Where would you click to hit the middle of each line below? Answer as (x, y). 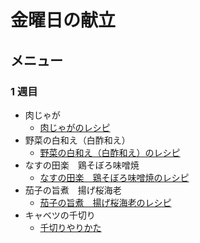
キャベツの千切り (60, 215)
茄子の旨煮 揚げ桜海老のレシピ (105, 202)
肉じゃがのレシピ (75, 127)
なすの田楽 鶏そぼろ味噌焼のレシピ (114, 177)
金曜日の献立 (63, 20)
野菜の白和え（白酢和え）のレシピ (110, 152)
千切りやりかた (70, 227)
